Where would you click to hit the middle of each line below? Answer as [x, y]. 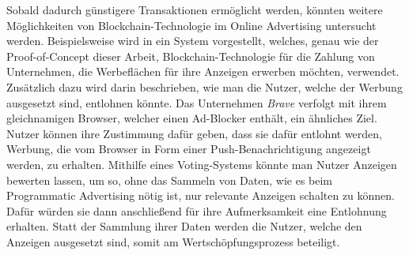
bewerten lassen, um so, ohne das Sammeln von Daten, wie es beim [170, 180]
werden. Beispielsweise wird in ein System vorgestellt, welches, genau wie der [193, 41]
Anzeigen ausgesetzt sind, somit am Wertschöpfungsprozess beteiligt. [173, 241]
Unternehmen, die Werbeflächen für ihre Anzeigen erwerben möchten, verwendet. [203, 71]
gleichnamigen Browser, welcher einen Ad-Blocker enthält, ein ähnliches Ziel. [192, 118]
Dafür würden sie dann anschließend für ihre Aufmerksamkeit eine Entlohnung [197, 210]
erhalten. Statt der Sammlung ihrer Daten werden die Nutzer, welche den [184, 226]
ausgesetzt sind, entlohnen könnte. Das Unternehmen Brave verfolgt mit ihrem [197, 102]
